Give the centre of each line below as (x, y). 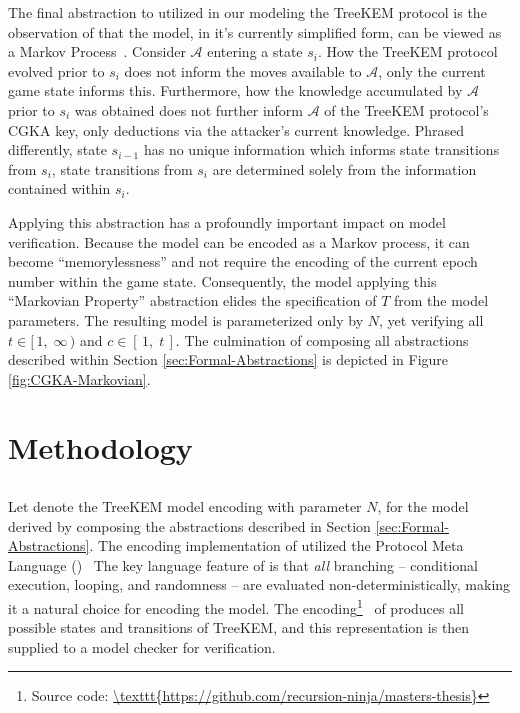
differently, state (57, 149)
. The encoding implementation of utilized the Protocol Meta (276, 545)
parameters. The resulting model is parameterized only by (186, 319)
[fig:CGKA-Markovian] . (79, 378)
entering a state (255, 51)
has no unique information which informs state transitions (321, 149)
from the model (441, 300)
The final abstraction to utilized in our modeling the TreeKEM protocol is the (247, 12)
